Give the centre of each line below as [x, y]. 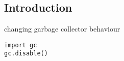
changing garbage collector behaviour [62, 29]
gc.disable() [26, 54]
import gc [21, 45]
